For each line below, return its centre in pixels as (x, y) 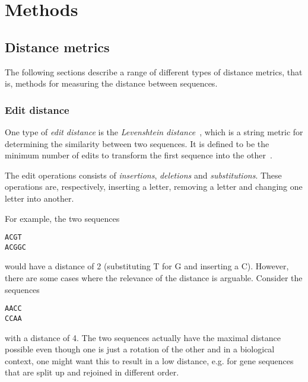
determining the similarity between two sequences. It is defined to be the (137, 143)
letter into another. (39, 198)
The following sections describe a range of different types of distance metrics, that (154, 71)
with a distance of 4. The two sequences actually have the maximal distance (143, 337)
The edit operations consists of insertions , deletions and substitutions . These (143, 175)
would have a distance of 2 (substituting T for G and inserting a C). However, (147, 266)
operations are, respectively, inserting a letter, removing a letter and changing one (154, 187)
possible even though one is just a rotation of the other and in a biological (140, 349)
